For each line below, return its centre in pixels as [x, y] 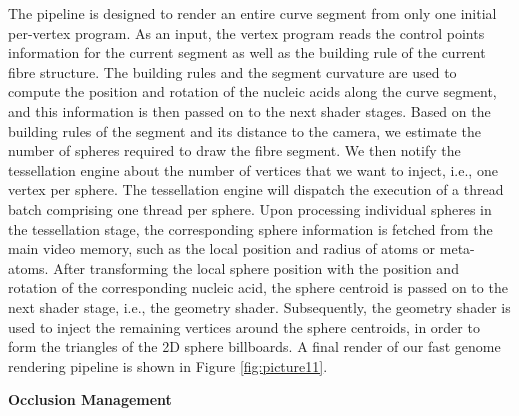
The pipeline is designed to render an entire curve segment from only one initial [252, 13]
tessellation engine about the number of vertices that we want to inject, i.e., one [253, 169]
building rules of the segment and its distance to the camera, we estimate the [244, 130]
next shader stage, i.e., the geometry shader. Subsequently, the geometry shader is [259, 306]
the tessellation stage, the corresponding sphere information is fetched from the [250, 228]
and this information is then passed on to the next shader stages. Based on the [249, 110]
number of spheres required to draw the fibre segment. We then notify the [234, 150]
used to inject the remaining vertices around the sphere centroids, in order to [244, 326]
